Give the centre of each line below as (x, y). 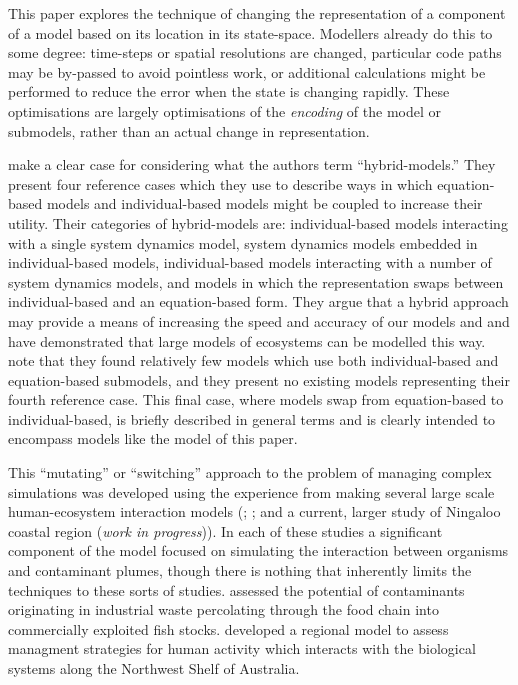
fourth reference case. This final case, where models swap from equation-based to (256, 399)
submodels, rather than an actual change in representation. (189, 130)
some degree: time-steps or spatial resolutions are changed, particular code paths (255, 52)
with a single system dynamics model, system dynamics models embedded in (243, 242)
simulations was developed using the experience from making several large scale (251, 491)
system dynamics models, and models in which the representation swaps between (256, 281)
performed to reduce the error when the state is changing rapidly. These (229, 91)
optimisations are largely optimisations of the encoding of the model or (224, 110)
